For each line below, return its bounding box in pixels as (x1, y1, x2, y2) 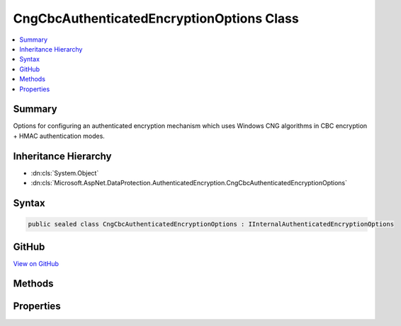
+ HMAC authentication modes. (13, 132, 106, 140)
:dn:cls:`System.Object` (30, 168, 99, 177)
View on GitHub (13, 259, 60, 268)
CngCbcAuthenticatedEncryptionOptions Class (13, 11, 299, 26)
